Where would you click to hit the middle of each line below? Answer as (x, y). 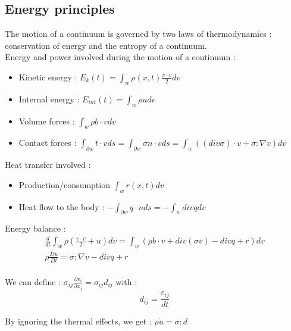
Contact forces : (48, 143)
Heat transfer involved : (48, 165)
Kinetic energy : (48, 76)
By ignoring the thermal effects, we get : (78, 321)
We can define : (33, 281)
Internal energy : (49, 99)
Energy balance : (35, 228)
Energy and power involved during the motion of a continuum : (120, 57)
